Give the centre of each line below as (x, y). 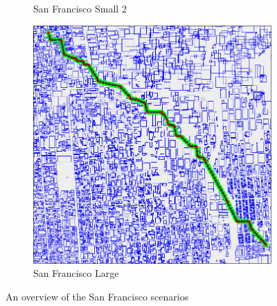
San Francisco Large (76, 273)
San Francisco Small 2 (80, 8)
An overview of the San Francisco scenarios (97, 296)
